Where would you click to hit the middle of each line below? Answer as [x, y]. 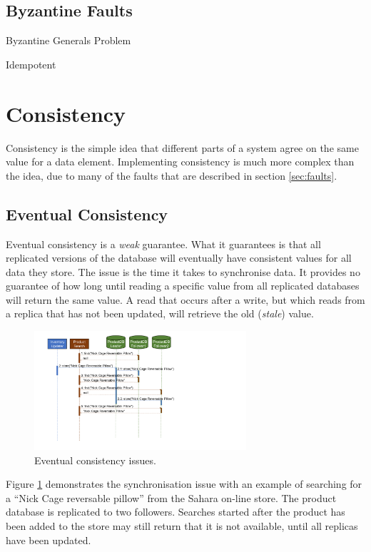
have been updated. [49, 540]
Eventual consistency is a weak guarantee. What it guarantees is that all [163, 244]
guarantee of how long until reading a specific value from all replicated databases [183, 286]
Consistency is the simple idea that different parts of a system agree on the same [182, 147]
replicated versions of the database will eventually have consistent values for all [179, 258]
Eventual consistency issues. [95, 460]
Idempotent [31, 64]
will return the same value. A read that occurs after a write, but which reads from [185, 299]
